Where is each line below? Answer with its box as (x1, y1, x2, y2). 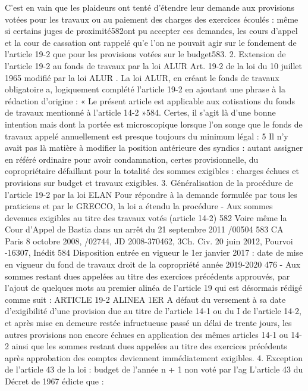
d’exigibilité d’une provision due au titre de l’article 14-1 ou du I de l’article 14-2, (5, 305, 301, 317)
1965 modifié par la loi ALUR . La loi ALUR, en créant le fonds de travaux (5, 71, 279, 83)
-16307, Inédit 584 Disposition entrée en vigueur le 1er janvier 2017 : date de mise (5, 246, 303, 259)
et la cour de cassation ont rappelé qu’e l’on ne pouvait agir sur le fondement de (5, 36, 297, 48)
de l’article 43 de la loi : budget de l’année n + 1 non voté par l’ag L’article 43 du (5, 363, 303, 376)
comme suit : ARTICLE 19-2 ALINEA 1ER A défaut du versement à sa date (5, 293, 286, 305)
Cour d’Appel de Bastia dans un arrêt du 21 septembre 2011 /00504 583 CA (5, 223, 284, 235)
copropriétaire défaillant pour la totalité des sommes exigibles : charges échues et (5, 165, 299, 177)
